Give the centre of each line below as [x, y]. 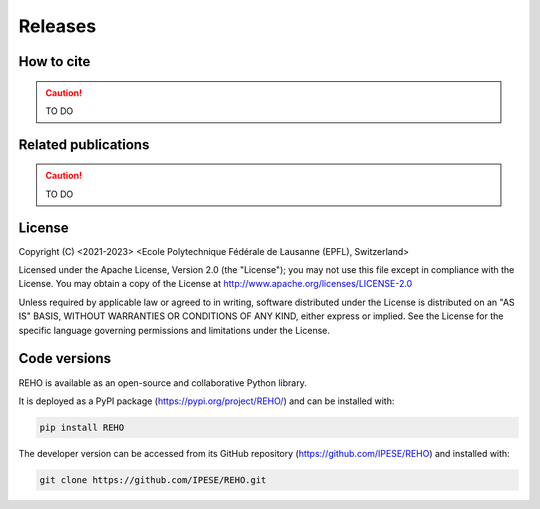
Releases [57, 26]
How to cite [54, 61]
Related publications [84, 144]
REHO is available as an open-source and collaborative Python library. [162, 382]
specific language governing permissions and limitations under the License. [174, 330]
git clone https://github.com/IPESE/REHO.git [153, 479]
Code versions [65, 358]
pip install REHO [82, 427]
